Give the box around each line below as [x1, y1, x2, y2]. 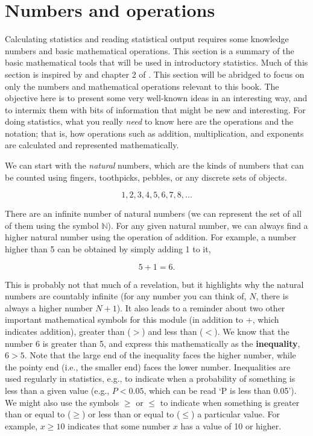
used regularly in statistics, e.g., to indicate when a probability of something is [5, 372, 296, 385]
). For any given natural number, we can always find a [107, 219, 308, 231]
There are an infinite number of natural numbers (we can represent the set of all [5, 207, 302, 220]
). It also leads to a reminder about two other [116, 301, 285, 314]
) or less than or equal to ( [81, 408, 180, 420]
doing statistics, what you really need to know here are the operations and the [5, 115, 294, 128]
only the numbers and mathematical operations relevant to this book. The [5, 79, 279, 92]
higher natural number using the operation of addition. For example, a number [5, 231, 297, 243]
